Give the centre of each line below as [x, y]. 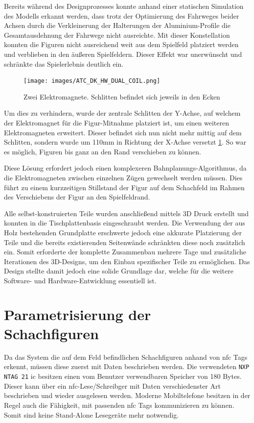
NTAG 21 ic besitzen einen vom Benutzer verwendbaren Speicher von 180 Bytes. [123, 376]
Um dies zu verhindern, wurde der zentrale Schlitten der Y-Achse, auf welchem [122, 113]
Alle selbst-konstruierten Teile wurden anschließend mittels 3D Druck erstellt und [126, 213]
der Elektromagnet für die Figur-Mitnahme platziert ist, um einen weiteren [116, 123]
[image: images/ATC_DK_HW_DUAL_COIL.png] [92, 81]
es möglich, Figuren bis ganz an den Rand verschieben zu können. [103, 151]
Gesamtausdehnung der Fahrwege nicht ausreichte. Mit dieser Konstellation [117, 35]
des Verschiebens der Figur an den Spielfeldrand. [77, 197]
